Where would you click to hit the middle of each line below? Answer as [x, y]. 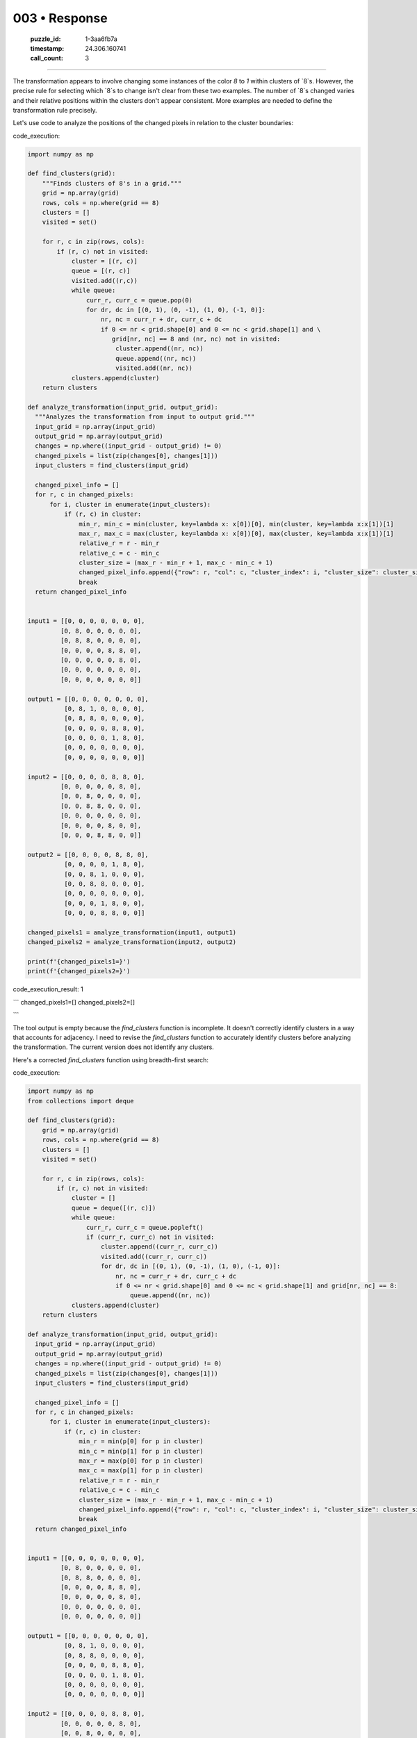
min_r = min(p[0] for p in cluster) [141, 1441]
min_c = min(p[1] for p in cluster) [141, 1451]
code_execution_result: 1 [48, 989]
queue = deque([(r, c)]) [114, 1208]
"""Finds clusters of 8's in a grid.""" [112, 183]
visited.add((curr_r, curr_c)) [154, 1256]
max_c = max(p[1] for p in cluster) [141, 1471]
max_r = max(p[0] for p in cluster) [141, 1461]
